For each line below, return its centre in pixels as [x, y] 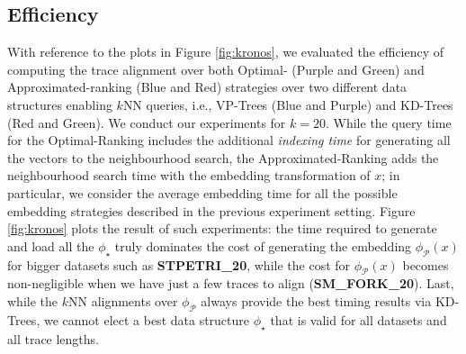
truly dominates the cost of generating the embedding [263, 245]
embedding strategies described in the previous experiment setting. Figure [211, 210]
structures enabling [60, 104]
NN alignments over [123, 300]
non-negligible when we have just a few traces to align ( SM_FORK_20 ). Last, [231, 283]
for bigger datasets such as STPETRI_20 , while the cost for [179, 264]
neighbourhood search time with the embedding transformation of [189, 175]
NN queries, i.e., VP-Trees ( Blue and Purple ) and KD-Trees [288, 104]
